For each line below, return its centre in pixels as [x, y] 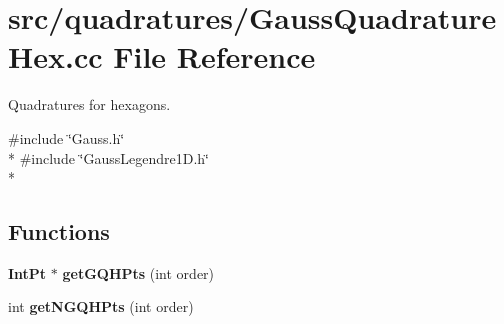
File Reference [214, 56]
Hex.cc [55, 56]
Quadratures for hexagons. [89, 104]
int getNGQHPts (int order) [101, 306]
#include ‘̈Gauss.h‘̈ [66, 137]
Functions [59, 231]
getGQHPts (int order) [138, 272]
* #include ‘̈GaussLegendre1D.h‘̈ [108, 157]
